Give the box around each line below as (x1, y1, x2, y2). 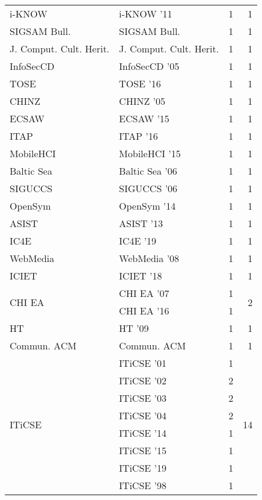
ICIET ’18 (119, 269, 162, 283)
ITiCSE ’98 (119, 478, 166, 492)
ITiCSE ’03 (119, 391, 166, 405)
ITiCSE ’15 (119, 443, 166, 457)
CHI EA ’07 (119, 286, 169, 300)
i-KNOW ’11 (119, 7, 172, 20)
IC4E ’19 (119, 234, 157, 248)
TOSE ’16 (119, 77, 161, 90)
